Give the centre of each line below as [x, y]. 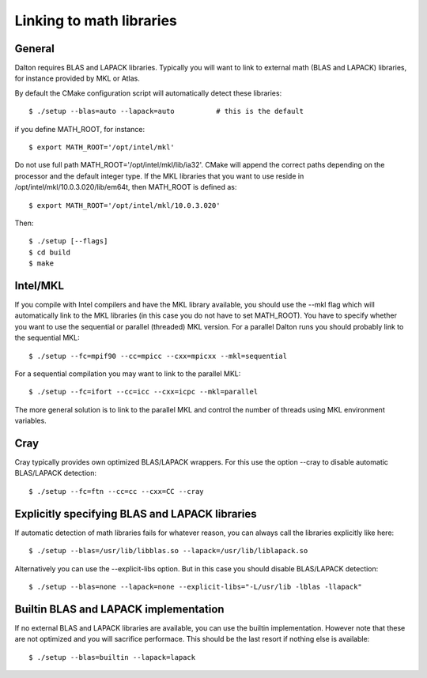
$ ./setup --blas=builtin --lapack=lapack [112, 657]
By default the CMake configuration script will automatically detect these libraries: [148, 93]
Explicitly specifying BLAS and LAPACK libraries [136, 514]
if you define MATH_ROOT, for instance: [80, 129]
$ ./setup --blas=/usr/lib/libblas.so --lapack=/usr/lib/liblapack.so [168, 551]
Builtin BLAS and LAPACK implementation [119, 609]
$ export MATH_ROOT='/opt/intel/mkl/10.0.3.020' [125, 205]
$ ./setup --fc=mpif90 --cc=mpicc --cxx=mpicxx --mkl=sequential [158, 356]
